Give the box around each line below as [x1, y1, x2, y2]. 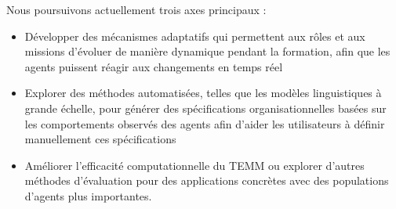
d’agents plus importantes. [24, 187, 152, 204]
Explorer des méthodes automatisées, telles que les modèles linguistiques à [24, 85, 382, 101]
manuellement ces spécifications [24, 131, 176, 147]
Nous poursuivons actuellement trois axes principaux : [6, 2, 267, 17]
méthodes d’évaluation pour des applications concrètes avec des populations [24, 172, 389, 189]
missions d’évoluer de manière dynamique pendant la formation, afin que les [24, 43, 391, 59]
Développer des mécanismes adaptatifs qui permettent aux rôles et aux [24, 27, 365, 44]
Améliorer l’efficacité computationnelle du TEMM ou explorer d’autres [24, 157, 365, 173]
